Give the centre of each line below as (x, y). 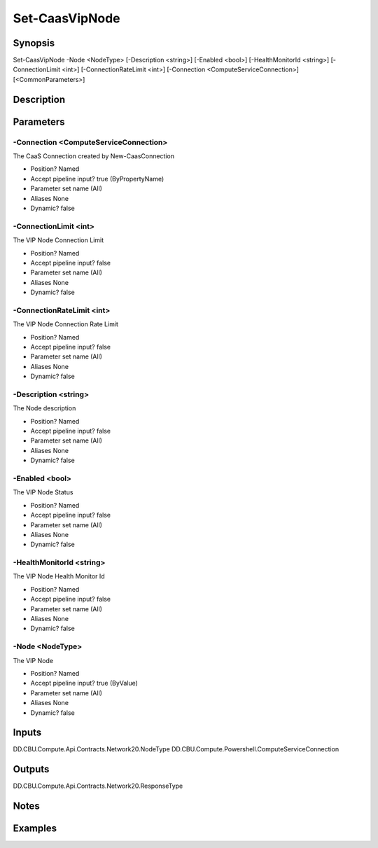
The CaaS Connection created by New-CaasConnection (94, 156)
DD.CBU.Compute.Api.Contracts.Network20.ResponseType (98, 786)
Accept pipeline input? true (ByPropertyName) (97, 179)
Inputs (27, 733)
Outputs (31, 769)
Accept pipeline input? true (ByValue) (84, 683)
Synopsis (34, 43)
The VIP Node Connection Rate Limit (66, 324)
